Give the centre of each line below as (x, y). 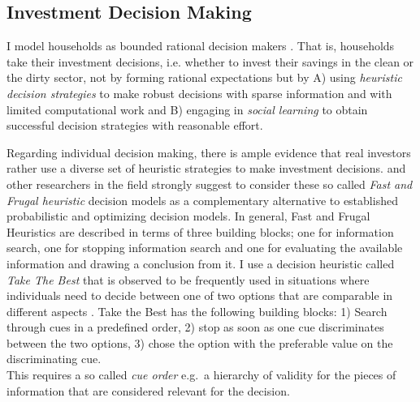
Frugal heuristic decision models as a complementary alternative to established (202, 200)
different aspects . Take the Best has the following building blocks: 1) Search (197, 311)
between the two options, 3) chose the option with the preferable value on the (200, 342)
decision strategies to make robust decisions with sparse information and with (199, 93)
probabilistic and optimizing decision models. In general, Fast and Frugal (188, 216)
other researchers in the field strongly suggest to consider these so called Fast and (210, 184)
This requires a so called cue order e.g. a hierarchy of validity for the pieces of (201, 375)
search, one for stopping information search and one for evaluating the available (205, 248)
